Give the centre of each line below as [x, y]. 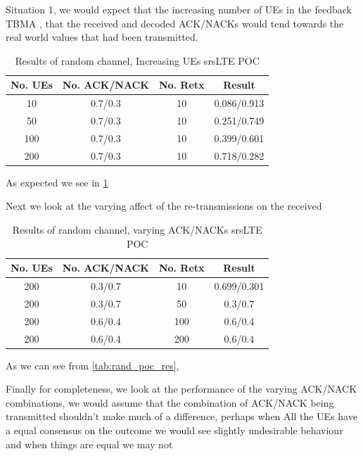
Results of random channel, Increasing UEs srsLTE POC [137, 60]
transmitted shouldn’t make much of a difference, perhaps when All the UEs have [181, 416]
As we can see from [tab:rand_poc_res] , [93, 365]
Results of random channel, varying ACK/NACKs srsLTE [137, 230]
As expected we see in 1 [57, 182]
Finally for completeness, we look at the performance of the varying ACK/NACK [181, 389]
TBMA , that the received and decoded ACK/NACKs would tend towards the [175, 23]
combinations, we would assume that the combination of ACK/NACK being [170, 402]
